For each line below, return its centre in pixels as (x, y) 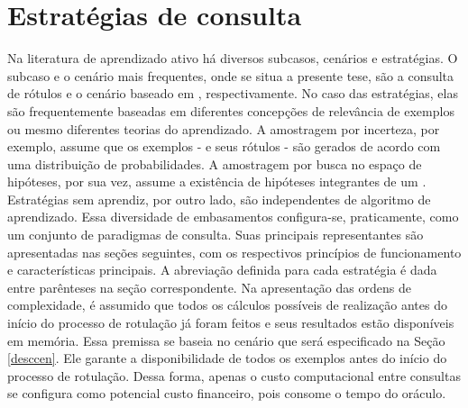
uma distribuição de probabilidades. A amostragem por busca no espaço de (215, 163)
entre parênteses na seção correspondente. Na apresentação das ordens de (209, 287)
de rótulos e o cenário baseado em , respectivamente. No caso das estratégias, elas (233, 93)
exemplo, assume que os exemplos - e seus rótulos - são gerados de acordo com (224, 146)
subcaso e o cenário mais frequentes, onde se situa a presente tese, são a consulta (231, 75)
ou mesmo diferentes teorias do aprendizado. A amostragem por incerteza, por (224, 128)
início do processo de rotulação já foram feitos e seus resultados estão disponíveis (231, 323)
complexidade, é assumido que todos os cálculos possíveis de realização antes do (227, 305)
